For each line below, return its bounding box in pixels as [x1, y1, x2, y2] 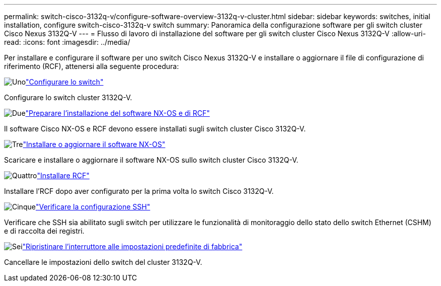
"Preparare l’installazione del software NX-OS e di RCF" [25, 109, 210, 117]
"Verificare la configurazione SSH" [35, 202, 151, 211]
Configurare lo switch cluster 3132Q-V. [4, 93, 132, 102]
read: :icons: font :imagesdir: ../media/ [4, 38, 130, 46]
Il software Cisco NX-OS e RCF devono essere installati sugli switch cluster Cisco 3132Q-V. [4, 124, 306, 133]
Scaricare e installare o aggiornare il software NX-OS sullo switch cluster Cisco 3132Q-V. [4, 156, 299, 164]
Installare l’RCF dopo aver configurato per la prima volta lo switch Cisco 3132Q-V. [4, 187, 274, 195]
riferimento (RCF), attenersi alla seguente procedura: [4, 62, 179, 70]
